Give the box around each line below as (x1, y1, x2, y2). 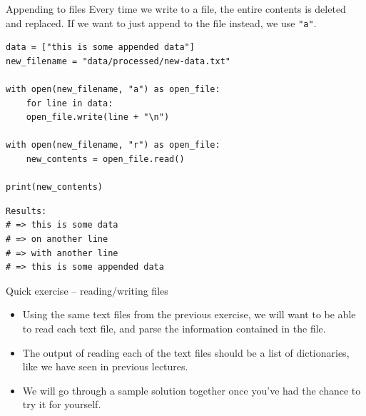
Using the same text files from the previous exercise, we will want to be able (22, 307, 356, 322)
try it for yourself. (22, 397, 101, 412)
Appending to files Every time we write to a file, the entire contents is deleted (6, 1, 346, 16)
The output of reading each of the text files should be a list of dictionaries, (22, 345, 350, 360)
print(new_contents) (6, 182, 103, 193)
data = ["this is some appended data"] (6, 42, 195, 53)
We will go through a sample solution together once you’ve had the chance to (22, 382, 361, 397)
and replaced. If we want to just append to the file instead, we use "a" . (6, 15, 317, 30)
